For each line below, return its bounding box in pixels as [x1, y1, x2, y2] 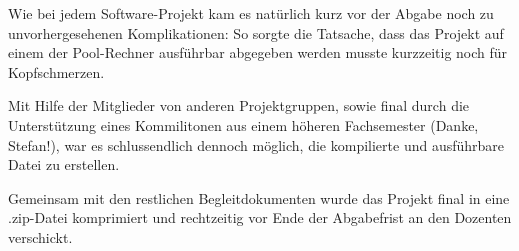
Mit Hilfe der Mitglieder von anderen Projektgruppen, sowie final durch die [8, 95, 470, 116]
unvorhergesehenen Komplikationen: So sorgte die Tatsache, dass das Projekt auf [8, 22, 504, 43]
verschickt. [8, 226, 73, 247]
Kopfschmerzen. [8, 61, 105, 82]
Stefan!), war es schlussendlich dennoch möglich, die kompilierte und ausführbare [8, 134, 505, 155]
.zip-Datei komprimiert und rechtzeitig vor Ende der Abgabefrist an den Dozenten [8, 207, 512, 228]
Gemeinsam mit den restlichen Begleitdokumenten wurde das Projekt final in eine [8, 187, 510, 208]
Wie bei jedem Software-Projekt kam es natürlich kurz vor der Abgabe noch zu [8, 3, 494, 23]
